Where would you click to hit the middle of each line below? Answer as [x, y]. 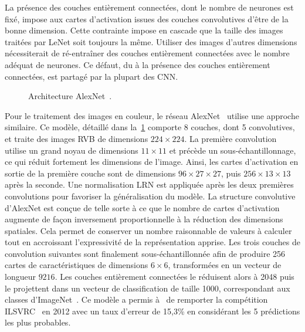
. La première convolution [231, 138]
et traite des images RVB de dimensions [77, 138]
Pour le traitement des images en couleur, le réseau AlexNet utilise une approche [152, 115]
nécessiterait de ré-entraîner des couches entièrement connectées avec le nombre [147, 53]
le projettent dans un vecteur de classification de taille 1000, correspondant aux [148, 288]
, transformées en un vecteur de [225, 265]
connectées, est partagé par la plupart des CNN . [91, 76]
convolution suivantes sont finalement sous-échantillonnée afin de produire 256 [145, 253]
